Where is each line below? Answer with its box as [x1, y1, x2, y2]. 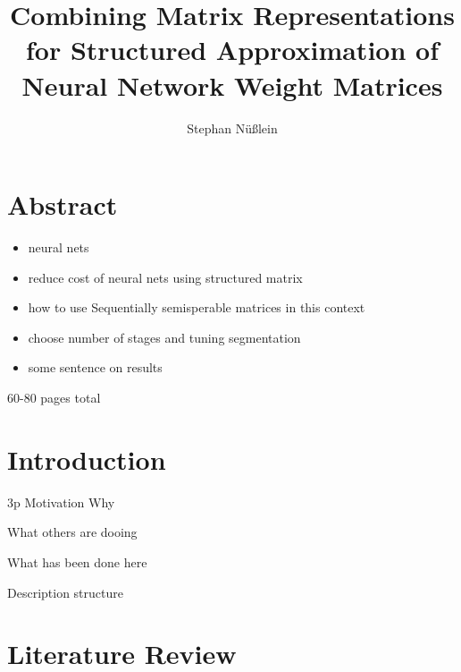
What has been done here [7, 552, 147, 571]
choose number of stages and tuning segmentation [28, 327, 301, 346]
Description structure [7, 583, 123, 601]
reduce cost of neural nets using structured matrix [28, 268, 303, 286]
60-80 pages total [7, 388, 101, 406]
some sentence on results [28, 358, 163, 377]
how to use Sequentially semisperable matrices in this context [28, 298, 365, 317]
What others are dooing [7, 523, 138, 541]
